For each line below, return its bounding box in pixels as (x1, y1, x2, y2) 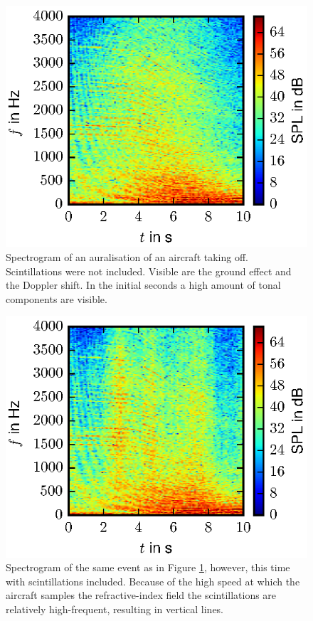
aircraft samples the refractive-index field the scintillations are (6, 588, 277, 603)
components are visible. (6, 291, 107, 306)
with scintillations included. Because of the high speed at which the (6, 573, 300, 588)
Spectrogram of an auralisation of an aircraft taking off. (6, 249, 248, 264)
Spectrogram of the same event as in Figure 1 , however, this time (6, 560, 290, 575)
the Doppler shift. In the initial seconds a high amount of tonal (6, 277, 281, 292)
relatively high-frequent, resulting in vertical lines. (6, 602, 224, 617)
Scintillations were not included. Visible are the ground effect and (6, 263, 292, 278)
